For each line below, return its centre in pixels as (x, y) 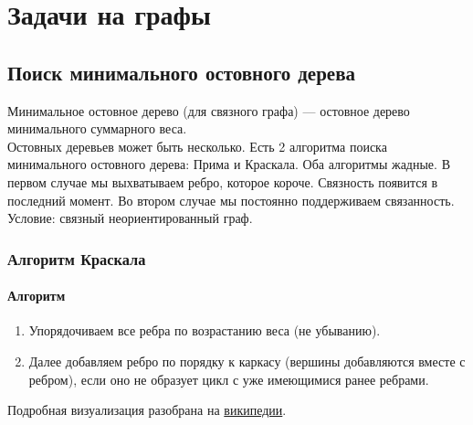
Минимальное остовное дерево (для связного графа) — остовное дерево (209, 110)
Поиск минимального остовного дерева (182, 72)
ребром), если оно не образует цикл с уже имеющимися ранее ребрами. (229, 379)
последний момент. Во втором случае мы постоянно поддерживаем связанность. (231, 200)
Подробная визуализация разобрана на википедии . (147, 410)
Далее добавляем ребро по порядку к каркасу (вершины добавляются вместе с (247, 361)
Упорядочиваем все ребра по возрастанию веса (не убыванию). (205, 330)
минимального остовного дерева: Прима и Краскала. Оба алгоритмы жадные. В (229, 164)
